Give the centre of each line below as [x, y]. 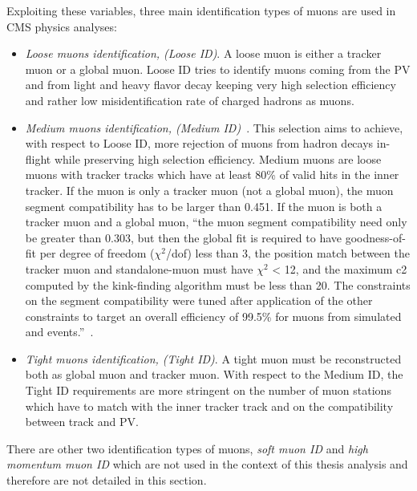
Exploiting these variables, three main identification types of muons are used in [201, 10]
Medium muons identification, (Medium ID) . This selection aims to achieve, [214, 127]
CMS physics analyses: [62, 26]
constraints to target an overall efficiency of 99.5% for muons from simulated [213, 316]
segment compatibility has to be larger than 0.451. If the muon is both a [204, 206]
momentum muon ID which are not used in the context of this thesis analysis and [207, 464]
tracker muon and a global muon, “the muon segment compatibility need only [216, 222]
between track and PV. [82, 422]
